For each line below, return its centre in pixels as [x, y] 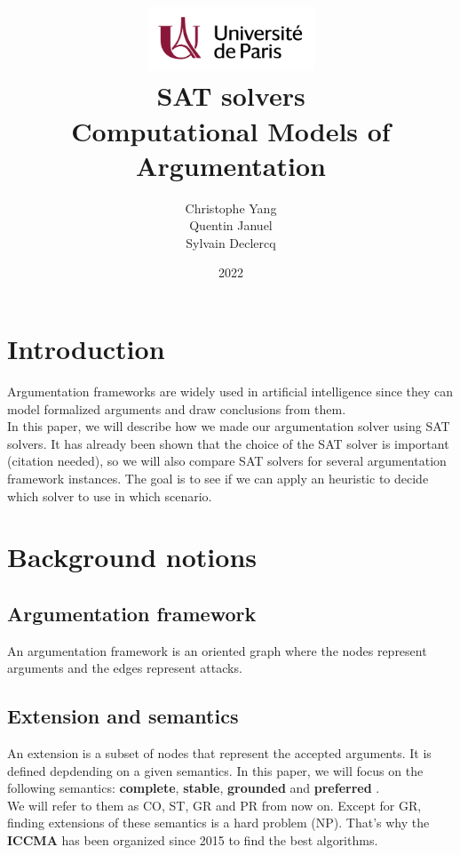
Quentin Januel [231, 225]
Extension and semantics [123, 716]
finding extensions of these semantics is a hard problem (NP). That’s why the [218, 823]
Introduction [86, 349]
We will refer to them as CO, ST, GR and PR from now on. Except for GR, [214, 805]
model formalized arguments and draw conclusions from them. [177, 408]
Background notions [132, 557]
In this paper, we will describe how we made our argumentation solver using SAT [229, 426]
